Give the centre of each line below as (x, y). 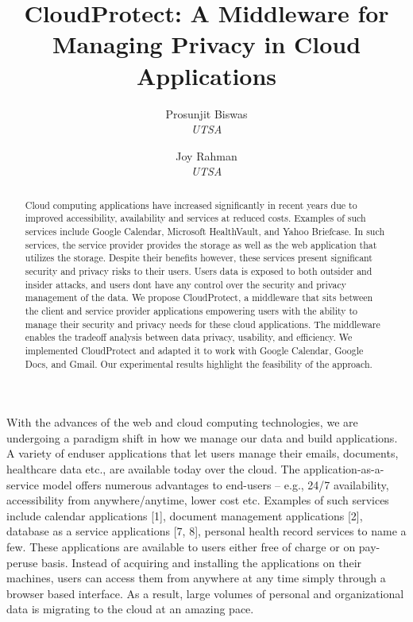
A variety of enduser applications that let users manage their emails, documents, (203, 453)
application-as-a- (344, 468)
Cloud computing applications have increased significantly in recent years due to (191, 205)
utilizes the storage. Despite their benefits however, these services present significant (199, 258)
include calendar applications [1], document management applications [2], (185, 515)
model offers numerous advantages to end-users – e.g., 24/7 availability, (216, 484)
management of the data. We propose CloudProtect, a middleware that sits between (199, 297)
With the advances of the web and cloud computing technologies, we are (182, 422)
